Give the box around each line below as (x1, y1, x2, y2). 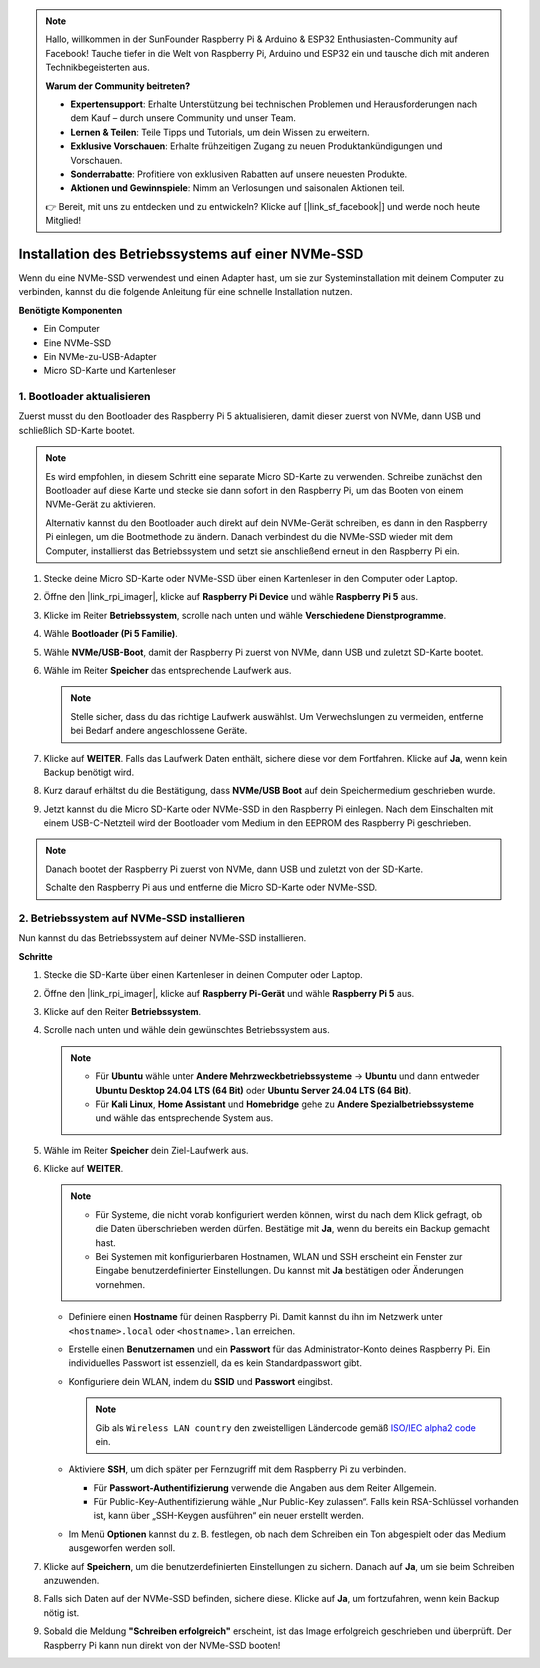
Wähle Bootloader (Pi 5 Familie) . (43, 628, 179, 640)
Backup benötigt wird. (43, 766, 135, 778)
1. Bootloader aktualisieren (18, 390, 151, 404)
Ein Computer (43, 323, 100, 335)
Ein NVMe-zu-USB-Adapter (43, 350, 157, 362)
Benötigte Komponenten (18, 304, 123, 316)
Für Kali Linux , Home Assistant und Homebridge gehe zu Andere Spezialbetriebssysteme (95, 1098, 475, 1110)
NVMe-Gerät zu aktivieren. (45, 498, 157, 510)
